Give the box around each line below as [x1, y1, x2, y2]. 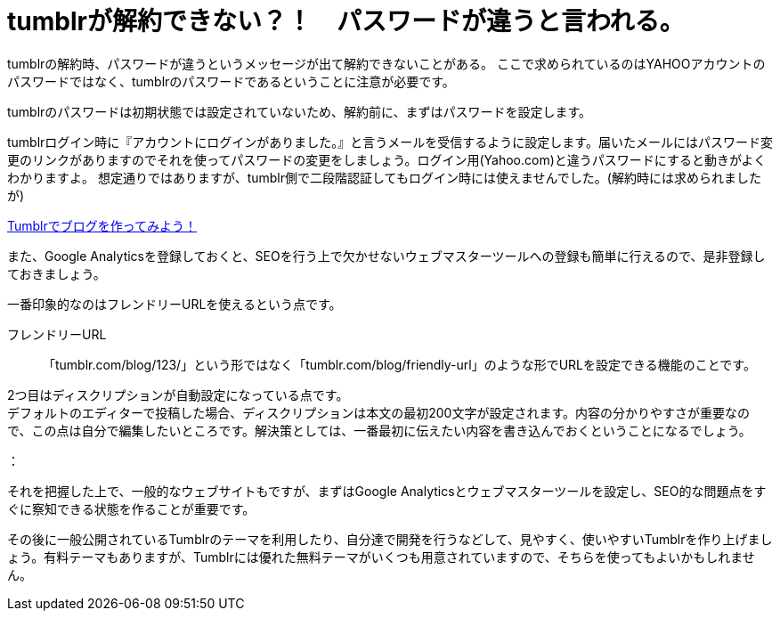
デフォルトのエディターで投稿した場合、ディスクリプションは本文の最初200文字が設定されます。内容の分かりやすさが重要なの [7, 404, 750, 420]
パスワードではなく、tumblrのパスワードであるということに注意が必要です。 [7, 73, 455, 89]
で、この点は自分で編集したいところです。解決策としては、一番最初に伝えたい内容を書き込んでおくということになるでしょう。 [7, 422, 752, 438]
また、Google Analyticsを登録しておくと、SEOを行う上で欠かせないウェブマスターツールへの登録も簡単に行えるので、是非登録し [7, 248, 766, 264]
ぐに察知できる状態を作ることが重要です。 [7, 500, 256, 516]
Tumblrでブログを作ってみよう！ [7, 217, 198, 233]
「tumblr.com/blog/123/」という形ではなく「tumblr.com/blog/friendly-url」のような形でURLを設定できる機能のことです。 [43, 356, 756, 372]
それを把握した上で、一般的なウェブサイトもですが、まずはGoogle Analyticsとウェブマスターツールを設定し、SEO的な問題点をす [7, 483, 767, 499]
